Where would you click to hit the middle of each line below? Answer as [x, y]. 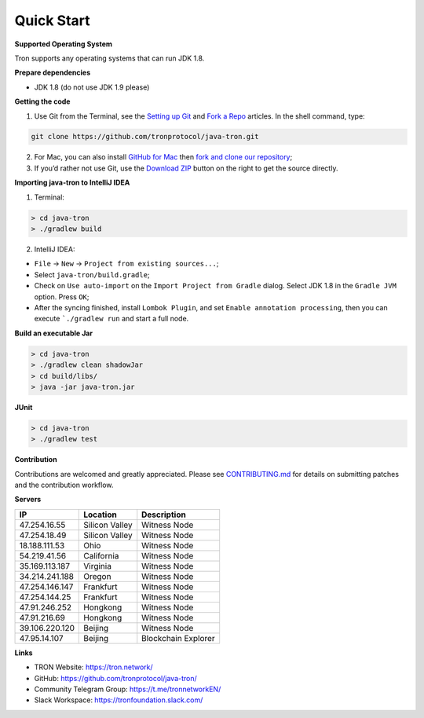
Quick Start [52, 20]
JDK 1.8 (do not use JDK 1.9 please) [92, 87]
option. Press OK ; [62, 297]
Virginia [97, 566]
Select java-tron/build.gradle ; [92, 274]
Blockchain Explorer [178, 638]
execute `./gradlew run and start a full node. [111, 319]
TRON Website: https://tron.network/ [93, 667]
